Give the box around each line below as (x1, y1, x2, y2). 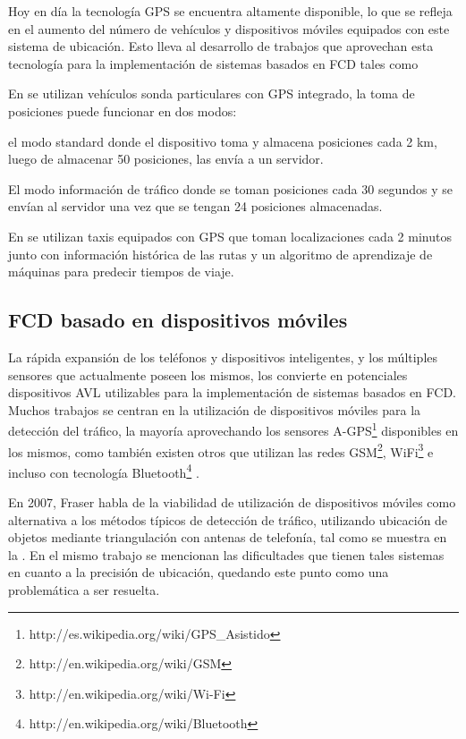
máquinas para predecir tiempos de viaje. (8, 262, 234, 281)
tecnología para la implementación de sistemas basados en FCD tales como (8, 54, 419, 72)
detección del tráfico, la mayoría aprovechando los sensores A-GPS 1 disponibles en (8, 419, 459, 439)
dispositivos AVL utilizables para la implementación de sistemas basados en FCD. (8, 383, 457, 402)
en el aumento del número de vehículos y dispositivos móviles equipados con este (8, 19, 450, 38)
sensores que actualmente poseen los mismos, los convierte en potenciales (8, 365, 408, 384)
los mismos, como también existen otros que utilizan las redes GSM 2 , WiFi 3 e (8, 439, 434, 461)
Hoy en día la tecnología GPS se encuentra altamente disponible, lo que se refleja (8, 2, 453, 20)
